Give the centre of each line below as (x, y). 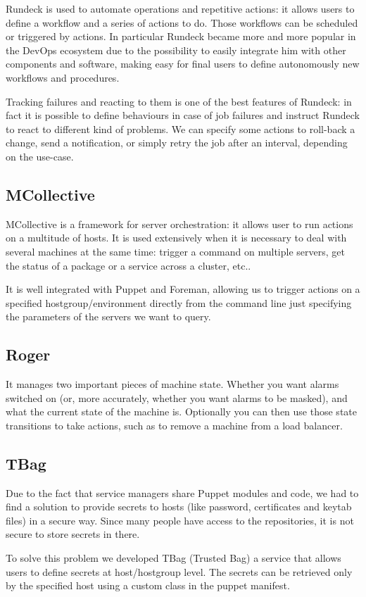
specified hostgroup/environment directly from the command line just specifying (179, 302)
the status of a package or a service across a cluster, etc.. (128, 265)
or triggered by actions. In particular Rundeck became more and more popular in (181, 36)
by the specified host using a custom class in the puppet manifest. (148, 585)
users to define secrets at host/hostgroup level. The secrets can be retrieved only (179, 571)
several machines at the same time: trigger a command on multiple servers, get (175, 251)
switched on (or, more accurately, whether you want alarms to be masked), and (177, 397)
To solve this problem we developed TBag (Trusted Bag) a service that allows (173, 558)
